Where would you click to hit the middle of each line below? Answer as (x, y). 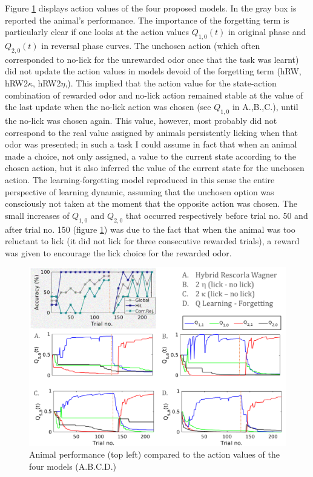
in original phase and (267, 32)
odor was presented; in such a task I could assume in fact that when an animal (151, 144)
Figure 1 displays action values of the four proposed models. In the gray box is (151, 8)
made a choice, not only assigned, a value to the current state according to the (150, 156)
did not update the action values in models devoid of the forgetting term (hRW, (153, 71)
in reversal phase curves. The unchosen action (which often (151, 45)
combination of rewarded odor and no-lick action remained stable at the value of (154, 95)
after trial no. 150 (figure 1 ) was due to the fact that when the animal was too (150, 229)
